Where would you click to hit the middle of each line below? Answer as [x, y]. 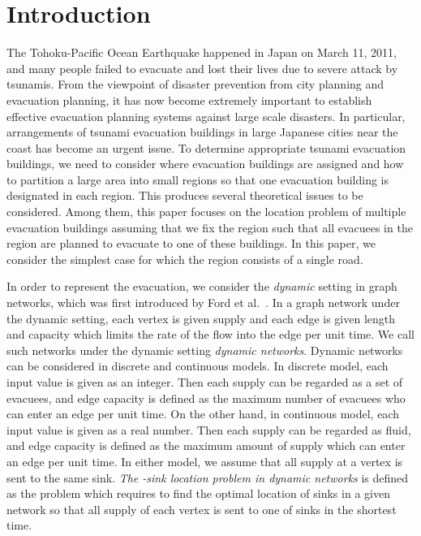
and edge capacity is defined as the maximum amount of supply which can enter [206, 445]
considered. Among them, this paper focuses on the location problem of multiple [206, 212]
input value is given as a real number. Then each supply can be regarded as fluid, [209, 429]
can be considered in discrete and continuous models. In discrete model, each [198, 366]
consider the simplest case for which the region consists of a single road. [185, 259]
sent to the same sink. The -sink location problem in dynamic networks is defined [208, 477]
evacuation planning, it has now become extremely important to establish [189, 99]
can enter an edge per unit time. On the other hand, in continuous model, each [203, 414]
